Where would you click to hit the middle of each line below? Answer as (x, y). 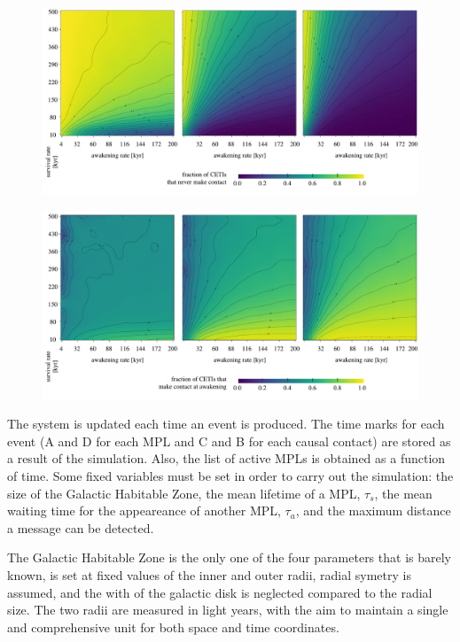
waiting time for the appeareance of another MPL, (144, 511)
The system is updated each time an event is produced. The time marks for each (226, 424)
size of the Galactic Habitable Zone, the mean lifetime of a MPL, (184, 493)
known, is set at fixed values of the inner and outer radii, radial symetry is (209, 574)
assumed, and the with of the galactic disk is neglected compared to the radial (220, 592)
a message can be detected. (81, 527)
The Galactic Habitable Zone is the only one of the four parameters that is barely (229, 557)
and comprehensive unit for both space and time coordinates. (173, 627)
